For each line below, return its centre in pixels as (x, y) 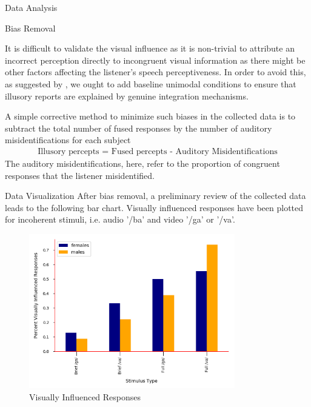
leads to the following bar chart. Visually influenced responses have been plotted (154, 207)
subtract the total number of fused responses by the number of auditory (139, 128)
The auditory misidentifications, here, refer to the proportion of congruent (142, 163)
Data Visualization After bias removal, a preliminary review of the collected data (155, 196)
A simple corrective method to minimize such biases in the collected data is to (150, 116)
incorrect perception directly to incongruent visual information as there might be (155, 60)
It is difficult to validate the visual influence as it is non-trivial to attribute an (150, 48)
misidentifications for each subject (68, 140)
